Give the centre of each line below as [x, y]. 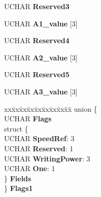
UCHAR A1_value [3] [41, 23]
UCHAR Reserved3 [37, 6]
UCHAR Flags [28, 119]
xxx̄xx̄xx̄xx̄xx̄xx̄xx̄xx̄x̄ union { [51, 108]
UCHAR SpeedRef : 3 [39, 138]
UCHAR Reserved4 [37, 40]
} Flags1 [19, 188]
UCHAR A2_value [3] [41, 57]
